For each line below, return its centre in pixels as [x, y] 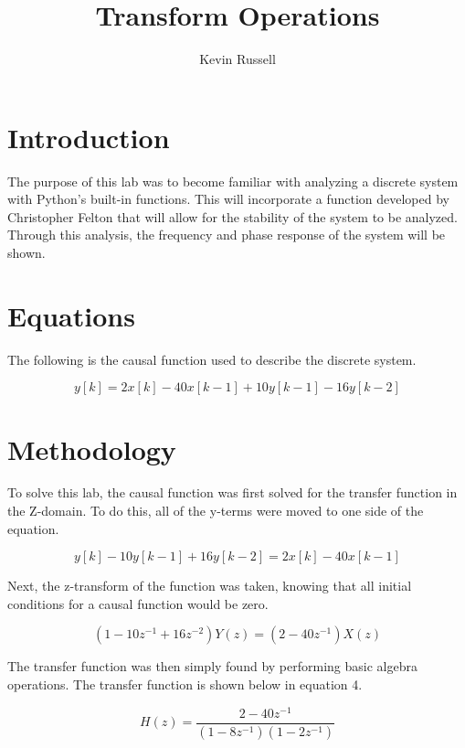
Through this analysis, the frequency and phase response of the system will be [227, 235]
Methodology [92, 449]
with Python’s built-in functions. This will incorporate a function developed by [228, 199]
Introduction [89, 137]
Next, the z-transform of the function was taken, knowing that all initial [210, 586]
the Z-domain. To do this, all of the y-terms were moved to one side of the [216, 511]
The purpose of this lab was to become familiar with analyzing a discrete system [233, 181]
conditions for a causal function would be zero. [138, 603]
